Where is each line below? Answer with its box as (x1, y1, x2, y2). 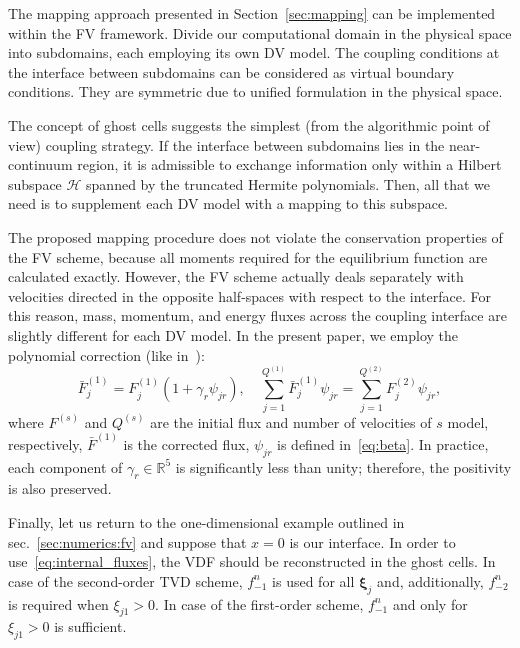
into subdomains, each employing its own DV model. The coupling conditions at (8, 42, 500, 63)
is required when (8, 593, 109, 614)
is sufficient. (54, 616, 127, 637)
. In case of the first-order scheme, (155, 593, 364, 614)
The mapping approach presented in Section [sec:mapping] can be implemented (8, 3, 496, 23)
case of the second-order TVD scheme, (8, 570, 243, 591)
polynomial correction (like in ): (8, 344, 205, 365)
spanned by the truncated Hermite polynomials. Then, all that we (86, 173, 490, 194)
